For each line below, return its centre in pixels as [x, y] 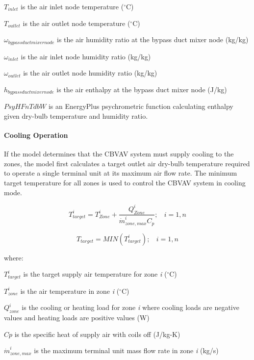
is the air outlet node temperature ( [76, 23]
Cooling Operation [36, 135]
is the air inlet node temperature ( [72, 6]
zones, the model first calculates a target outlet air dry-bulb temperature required [127, 163]
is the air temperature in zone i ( [70, 291]
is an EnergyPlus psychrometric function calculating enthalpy [141, 106]
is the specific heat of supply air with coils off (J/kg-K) [97, 334]
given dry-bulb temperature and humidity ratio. [76, 116]
